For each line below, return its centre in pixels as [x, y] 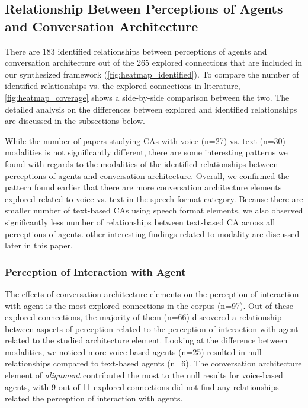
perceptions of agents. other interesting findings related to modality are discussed [152, 233]
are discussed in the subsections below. [75, 121]
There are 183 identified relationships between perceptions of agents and [136, 51]
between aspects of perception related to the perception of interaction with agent [152, 328]
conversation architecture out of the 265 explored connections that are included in [154, 63]
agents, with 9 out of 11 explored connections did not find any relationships [142, 386]
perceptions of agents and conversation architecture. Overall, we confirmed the [147, 175]
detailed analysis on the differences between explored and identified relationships [151, 109]
